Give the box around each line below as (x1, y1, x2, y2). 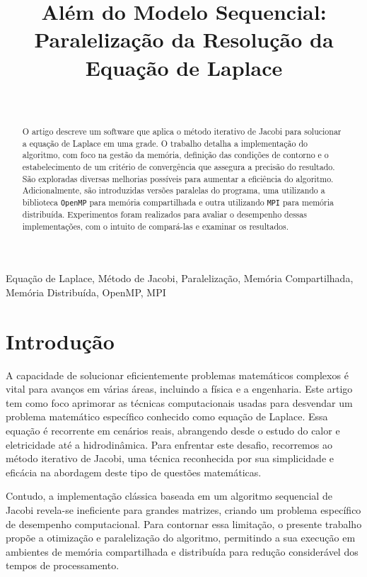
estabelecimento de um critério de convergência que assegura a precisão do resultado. (22, 160, 335, 172)
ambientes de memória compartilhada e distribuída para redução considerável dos (6, 544, 359, 559)
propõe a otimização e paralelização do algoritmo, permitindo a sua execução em (6, 530, 356, 545)
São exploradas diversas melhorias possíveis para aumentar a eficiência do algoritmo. (22, 172, 334, 184)
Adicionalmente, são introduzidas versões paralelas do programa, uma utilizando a (22, 184, 325, 196)
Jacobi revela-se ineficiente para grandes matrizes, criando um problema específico (6, 502, 361, 517)
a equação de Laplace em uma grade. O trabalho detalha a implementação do (22, 137, 308, 149)
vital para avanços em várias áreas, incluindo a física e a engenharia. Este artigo (6, 381, 353, 396)
